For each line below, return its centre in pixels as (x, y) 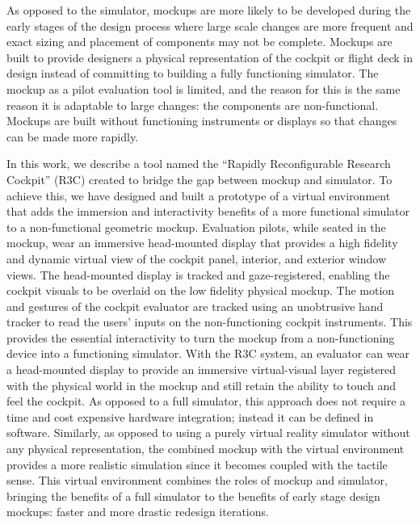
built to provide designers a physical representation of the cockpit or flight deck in (210, 57)
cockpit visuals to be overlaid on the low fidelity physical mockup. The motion (201, 290)
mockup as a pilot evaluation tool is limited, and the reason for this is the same (204, 88)
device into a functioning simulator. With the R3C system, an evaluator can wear (208, 353)
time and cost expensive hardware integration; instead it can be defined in (190, 416)
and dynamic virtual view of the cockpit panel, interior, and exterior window (197, 258)
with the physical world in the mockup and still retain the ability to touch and (202, 385)
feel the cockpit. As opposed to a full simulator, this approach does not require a (206, 401)
